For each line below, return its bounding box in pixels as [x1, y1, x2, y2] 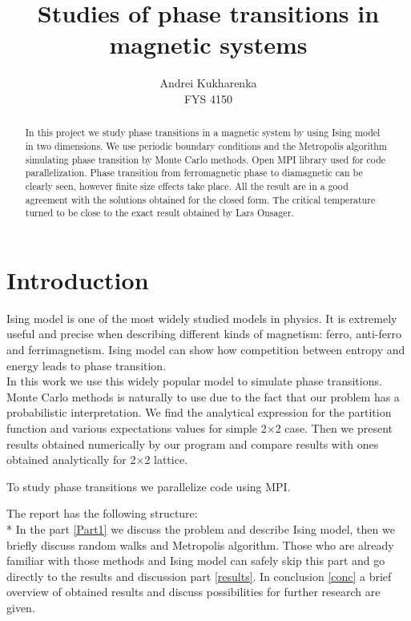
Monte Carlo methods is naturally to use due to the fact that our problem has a [6, 388, 400, 405]
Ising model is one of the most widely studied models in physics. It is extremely [6, 309, 397, 326]
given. [6, 599, 35, 615]
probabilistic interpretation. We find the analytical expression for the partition [6, 404, 392, 421]
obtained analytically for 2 [6, 451, 136, 468]
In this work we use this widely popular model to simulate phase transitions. [6, 373, 382, 389]
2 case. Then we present [275, 419, 393, 436]
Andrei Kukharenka [159, 75, 257, 91]
